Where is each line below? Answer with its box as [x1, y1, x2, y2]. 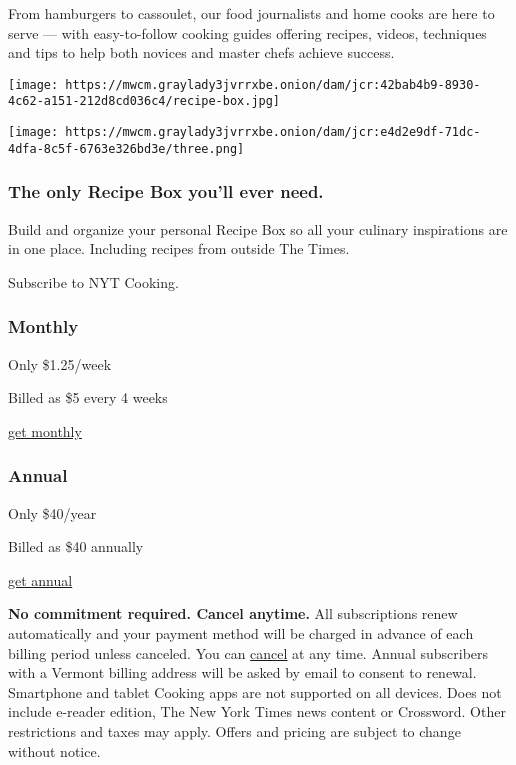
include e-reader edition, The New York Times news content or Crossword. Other [8, 701, 506, 722]
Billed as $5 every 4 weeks [8, 387, 168, 408]
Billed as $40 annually [8, 536, 144, 557]
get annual [8, 569, 73, 590]
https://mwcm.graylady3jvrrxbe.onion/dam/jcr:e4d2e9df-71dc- [65, 125, 481, 140]
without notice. [8, 740, 101, 761]
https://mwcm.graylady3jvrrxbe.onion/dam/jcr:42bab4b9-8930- [65, 77, 481, 92]
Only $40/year [8, 502, 97, 523]
